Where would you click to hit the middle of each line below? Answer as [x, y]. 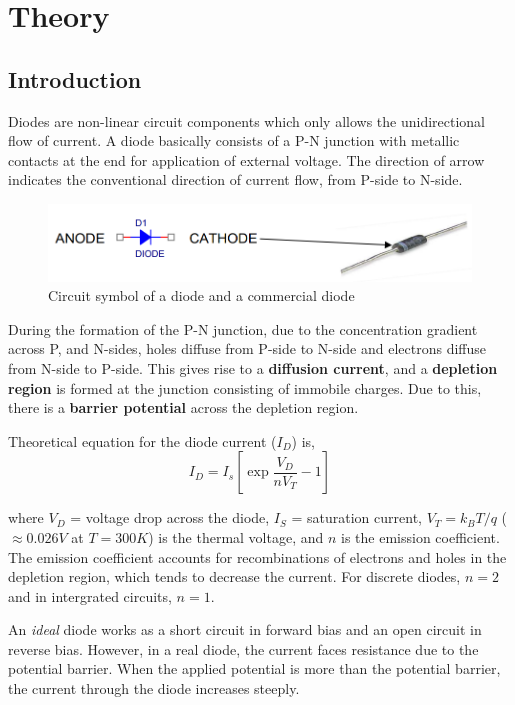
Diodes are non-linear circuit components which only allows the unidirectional [246, 120]
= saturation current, [356, 517]
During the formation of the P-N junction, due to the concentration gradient [243, 328]
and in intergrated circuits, [90, 595]
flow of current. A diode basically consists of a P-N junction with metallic [234, 140]
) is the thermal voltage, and [236, 536]
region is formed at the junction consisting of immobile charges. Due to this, [245, 387]
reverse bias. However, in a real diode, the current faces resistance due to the [243, 648]
